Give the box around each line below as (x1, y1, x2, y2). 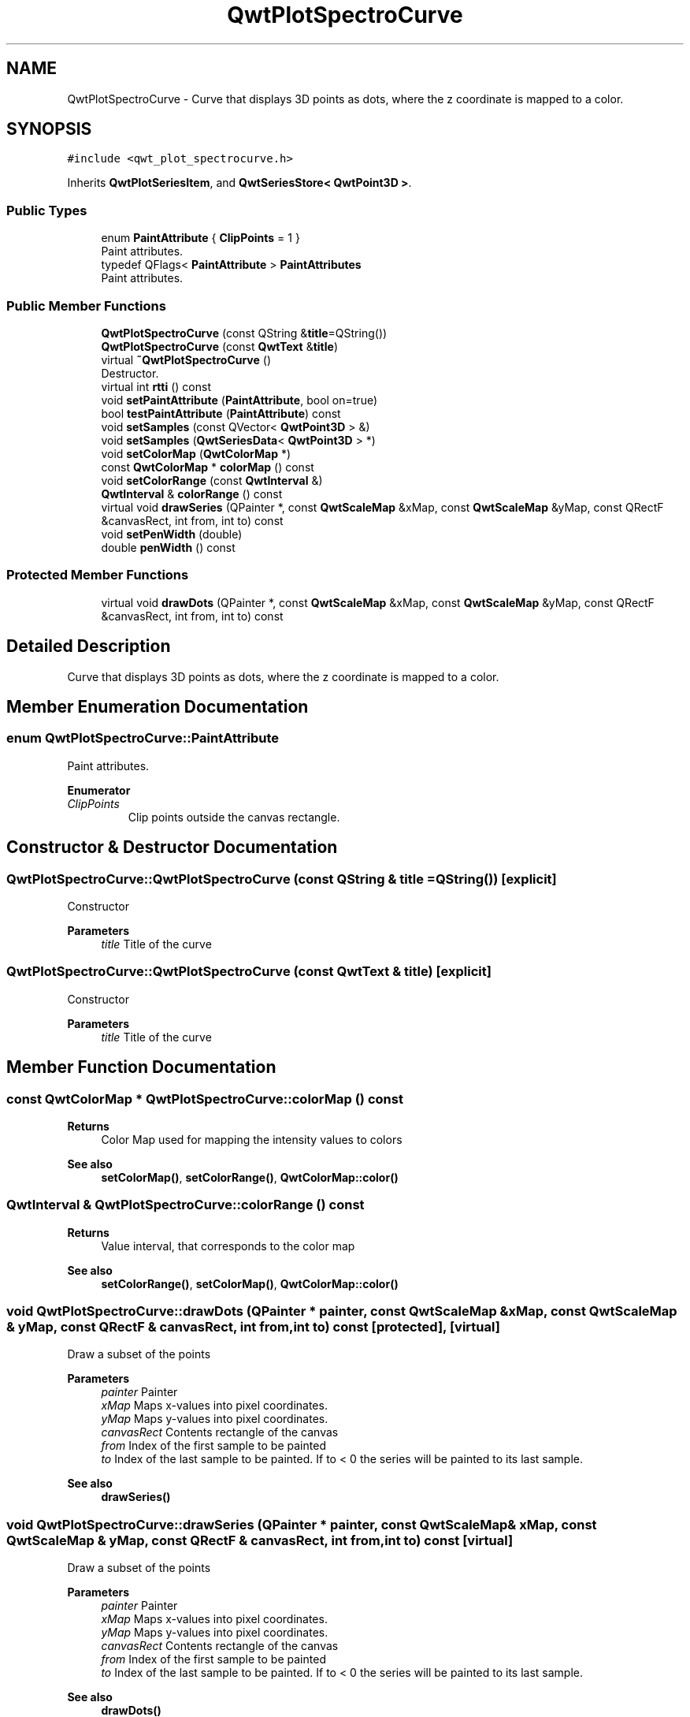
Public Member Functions (6, 297, 166, 314)
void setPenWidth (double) (101, 527, 243, 541)
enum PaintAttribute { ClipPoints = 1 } (101, 231, 300, 245)
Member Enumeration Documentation (6, 696, 309, 717)
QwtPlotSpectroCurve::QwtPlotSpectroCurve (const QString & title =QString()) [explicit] (6, 870, 557, 887)
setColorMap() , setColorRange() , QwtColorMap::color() (101, 1170, 399, 1184)
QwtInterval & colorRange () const (101, 486, 283, 501)
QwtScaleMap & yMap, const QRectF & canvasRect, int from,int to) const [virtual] (6, 1532, 514, 1548)
